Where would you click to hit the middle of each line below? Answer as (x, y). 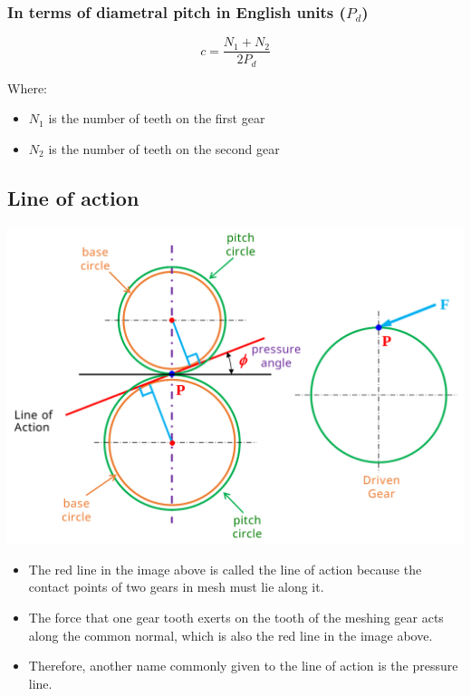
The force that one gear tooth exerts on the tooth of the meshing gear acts (236, 617)
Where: (27, 87)
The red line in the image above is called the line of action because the (225, 569)
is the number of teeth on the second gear (164, 148)
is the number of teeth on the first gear (157, 118)
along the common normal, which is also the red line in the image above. (231, 635)
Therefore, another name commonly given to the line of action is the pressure (243, 666)
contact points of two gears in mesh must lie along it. (176, 587)
